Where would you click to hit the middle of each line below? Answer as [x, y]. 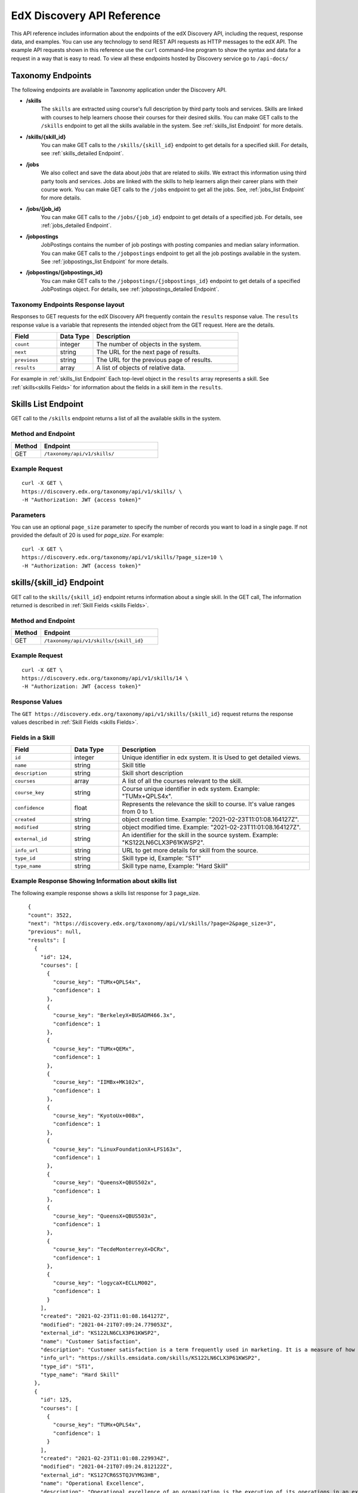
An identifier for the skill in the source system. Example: [200, 835]
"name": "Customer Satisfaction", [91, 1341]
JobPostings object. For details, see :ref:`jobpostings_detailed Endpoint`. [130, 289]
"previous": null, [55, 932]
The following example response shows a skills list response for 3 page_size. [106, 893]
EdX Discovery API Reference [86, 16]
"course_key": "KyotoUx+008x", [98, 1116]
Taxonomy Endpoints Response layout [68, 305]
